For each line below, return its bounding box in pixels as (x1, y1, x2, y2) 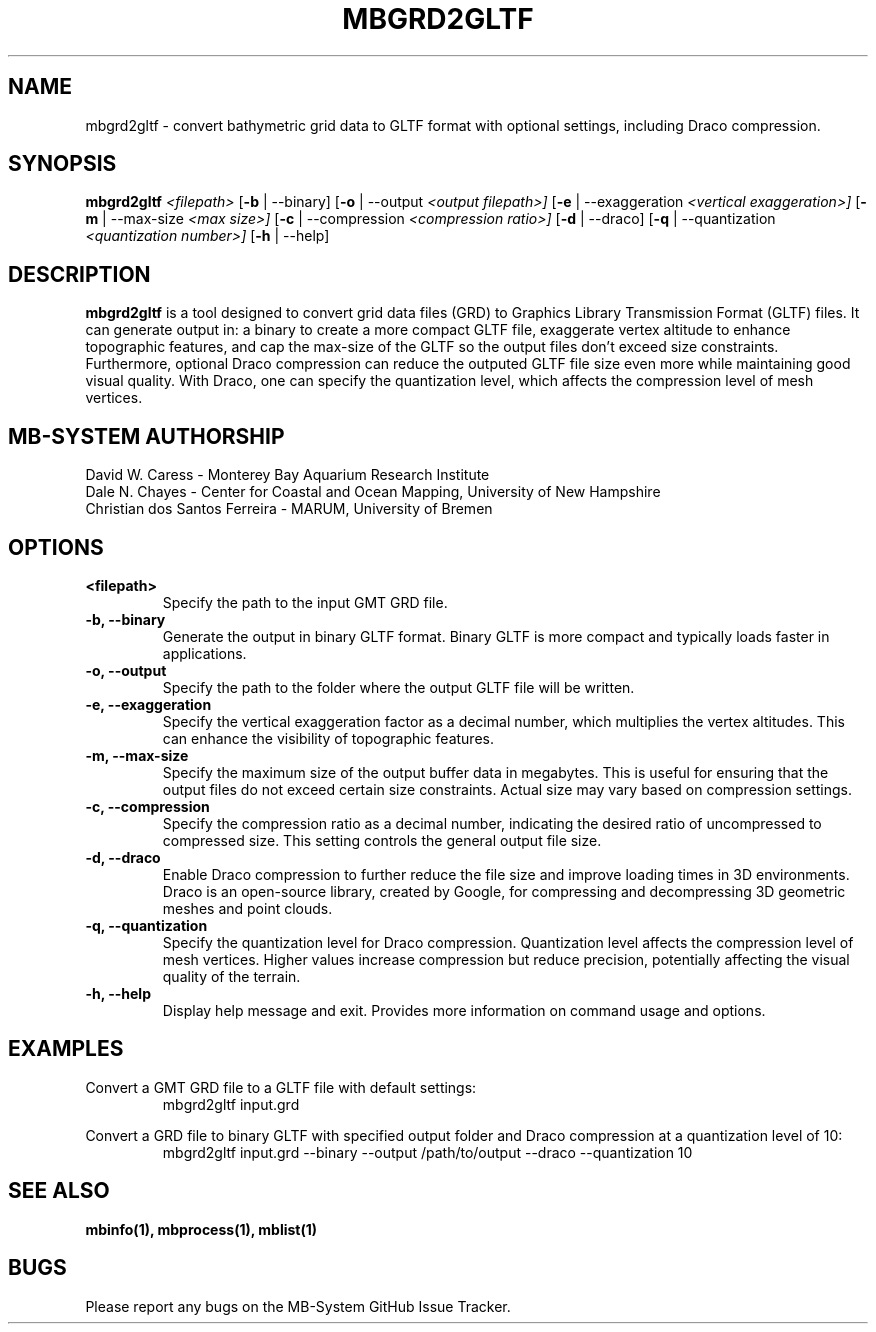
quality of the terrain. (162, 967, 301, 985)
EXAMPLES (8, 1036, 124, 1062)
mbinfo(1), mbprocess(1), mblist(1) (85, 1220, 318, 1238)
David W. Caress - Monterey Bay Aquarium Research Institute (85, 466, 490, 484)
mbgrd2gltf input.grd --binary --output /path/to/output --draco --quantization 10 (162, 1143, 693, 1161)
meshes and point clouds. (162, 899, 333, 917)
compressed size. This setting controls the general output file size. (162, 831, 602, 849)
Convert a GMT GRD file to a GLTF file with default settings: (85, 1078, 477, 1096)
